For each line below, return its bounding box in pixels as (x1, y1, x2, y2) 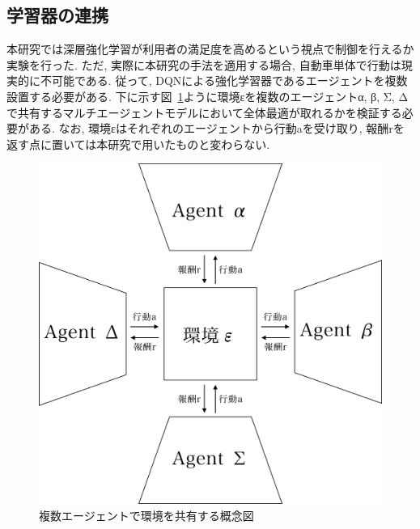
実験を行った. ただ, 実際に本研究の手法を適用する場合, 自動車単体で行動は (6, 56, 401, 73)
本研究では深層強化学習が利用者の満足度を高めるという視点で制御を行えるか (6, 40, 414, 57)
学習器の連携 (6, 2, 108, 28)
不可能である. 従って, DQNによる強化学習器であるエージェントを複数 (40, 72, 408, 89)
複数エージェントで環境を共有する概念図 (39, 507, 254, 524)
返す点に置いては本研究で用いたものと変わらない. (6, 135, 270, 152)
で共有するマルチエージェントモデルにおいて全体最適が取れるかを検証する (6, 104, 402, 121)
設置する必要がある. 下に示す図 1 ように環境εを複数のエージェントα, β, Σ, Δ (6, 87, 409, 104)
